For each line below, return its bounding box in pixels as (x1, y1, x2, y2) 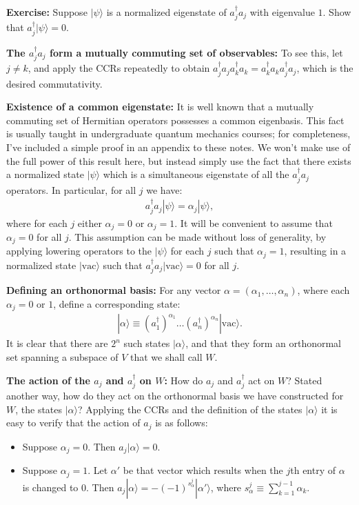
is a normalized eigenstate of (106, 5, 227, 19)
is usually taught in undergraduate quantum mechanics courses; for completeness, (6, 126, 351, 141)
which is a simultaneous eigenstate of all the (103, 167, 289, 181)
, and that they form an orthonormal (185, 336, 341, 350)
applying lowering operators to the (6, 244, 152, 258)
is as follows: (155, 415, 208, 430)
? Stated (287, 373, 322, 387)
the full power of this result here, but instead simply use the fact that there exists (6, 153, 351, 168)
